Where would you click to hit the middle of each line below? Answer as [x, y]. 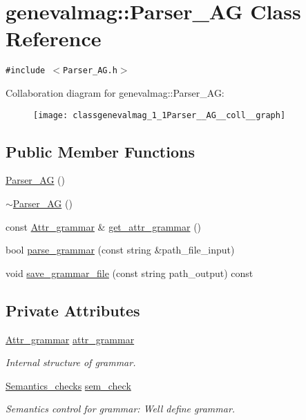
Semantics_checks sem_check [68, 385]
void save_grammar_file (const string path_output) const [130, 273]
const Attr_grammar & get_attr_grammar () [104, 226]
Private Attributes [73, 310]
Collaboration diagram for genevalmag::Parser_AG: [115, 92]
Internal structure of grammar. [71, 362]
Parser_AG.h [90, 71]
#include [26, 71]
